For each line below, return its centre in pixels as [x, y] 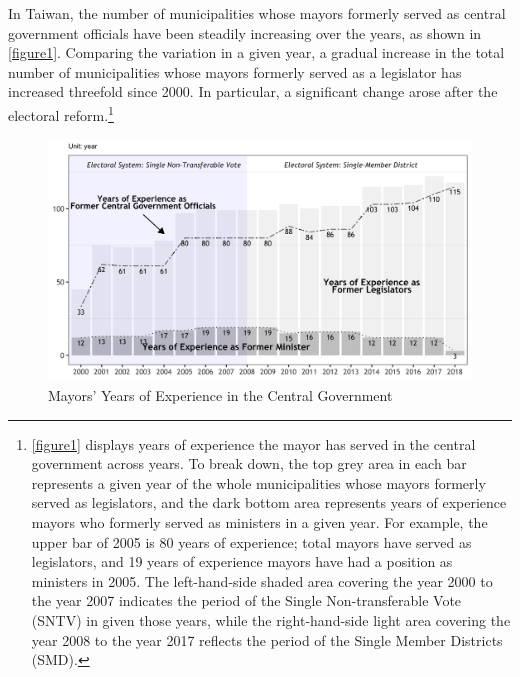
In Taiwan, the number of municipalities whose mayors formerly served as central [257, 13]
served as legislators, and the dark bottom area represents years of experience [269, 502]
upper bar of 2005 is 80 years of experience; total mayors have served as [251, 541]
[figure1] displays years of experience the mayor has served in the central [253, 443]
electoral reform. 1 [61, 113]
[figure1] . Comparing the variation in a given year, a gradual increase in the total [256, 52]
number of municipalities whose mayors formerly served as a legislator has [235, 71]
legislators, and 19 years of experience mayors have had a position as [242, 561]
